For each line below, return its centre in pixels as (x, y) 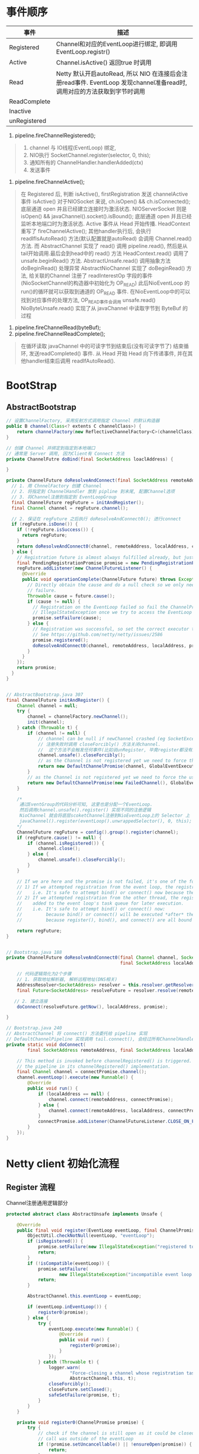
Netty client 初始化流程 (63, 1164)
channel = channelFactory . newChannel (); (78, 717)
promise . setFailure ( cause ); (67, 618)
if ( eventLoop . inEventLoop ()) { (68, 1307)
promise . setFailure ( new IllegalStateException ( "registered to (116, 1247)
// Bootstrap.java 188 (34, 952)
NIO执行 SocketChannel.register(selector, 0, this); (90, 155)
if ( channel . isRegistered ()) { (66, 843)
